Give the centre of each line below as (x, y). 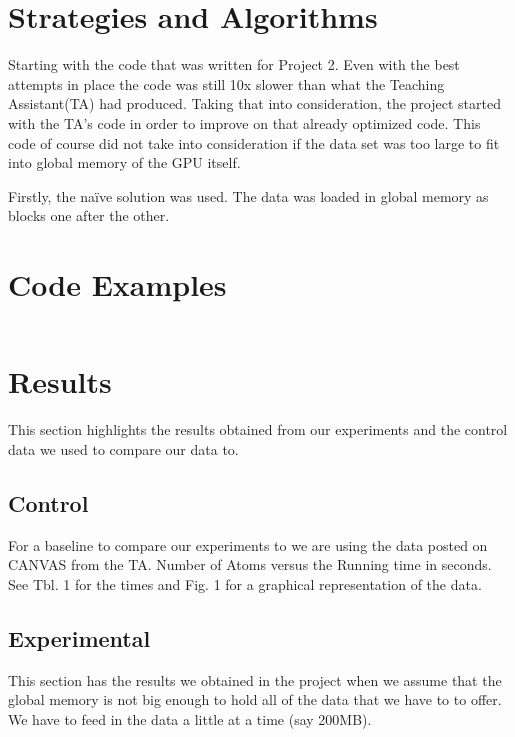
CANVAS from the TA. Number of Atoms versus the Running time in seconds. (250, 564)
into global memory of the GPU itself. (124, 162)
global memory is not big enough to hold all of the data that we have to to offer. (255, 699)
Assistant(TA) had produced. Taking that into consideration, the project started (254, 103)
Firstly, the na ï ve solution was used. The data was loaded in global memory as (248, 195)
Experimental (79, 637)
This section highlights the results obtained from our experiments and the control (258, 429)
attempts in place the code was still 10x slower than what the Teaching (226, 83)
